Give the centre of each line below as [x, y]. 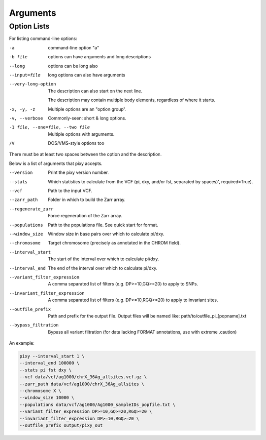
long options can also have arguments [87, 75]
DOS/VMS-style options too [76, 143]
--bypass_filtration [34, 325]
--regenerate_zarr [31, 209]
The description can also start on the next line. [95, 91]
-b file [18, 57]
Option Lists [29, 26]
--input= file [25, 75]
